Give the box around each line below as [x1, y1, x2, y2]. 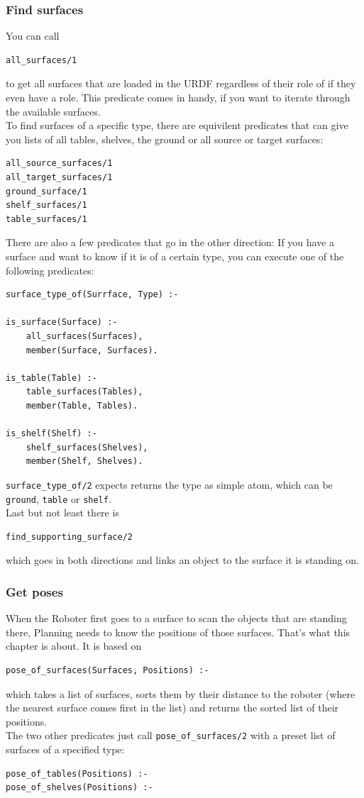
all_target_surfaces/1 [6, 172, 113, 182]
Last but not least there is [6, 505, 119, 520]
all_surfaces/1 [6, 55, 77, 65]
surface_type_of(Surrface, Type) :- [6, 289, 179, 300]
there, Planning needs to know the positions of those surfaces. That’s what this [6, 624, 351, 639]
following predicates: [6, 262, 94, 277]
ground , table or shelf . [6, 491, 111, 506]
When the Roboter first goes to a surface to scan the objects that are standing [6, 611, 347, 626]
